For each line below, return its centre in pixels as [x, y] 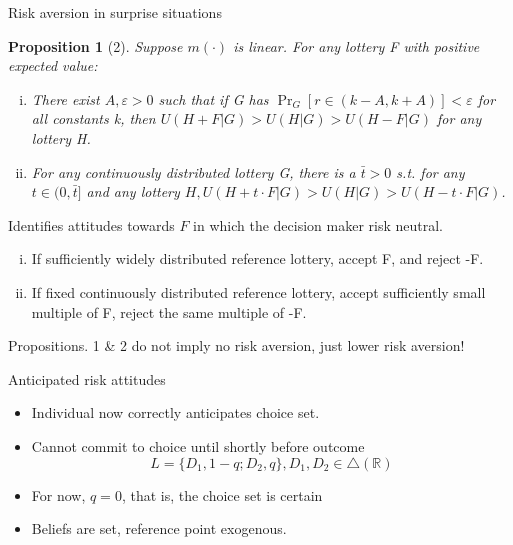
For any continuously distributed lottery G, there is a [193, 171]
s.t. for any [430, 171]
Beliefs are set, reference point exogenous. [159, 528]
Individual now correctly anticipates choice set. [175, 412]
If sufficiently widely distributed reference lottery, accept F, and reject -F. [257, 258]
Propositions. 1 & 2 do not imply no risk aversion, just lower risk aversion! [236, 345]
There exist [65, 98]
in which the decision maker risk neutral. [318, 224]
